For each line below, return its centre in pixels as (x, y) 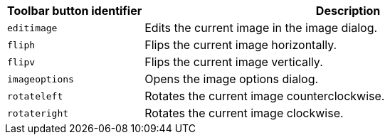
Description (348, 11)
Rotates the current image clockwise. (244, 113)
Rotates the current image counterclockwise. (265, 96)
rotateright (38, 113)
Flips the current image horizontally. (241, 45)
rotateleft (35, 96)
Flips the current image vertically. (234, 62)
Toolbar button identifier (75, 11)
